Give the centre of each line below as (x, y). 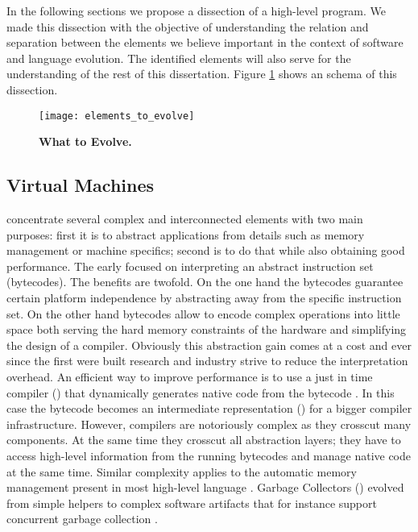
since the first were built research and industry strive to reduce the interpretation (207, 361)
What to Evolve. (85, 141)
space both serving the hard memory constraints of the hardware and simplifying (207, 329)
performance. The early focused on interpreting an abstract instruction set (190, 266)
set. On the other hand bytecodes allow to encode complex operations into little (203, 313)
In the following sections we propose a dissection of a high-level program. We (197, 10)
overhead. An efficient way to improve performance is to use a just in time (190, 376)
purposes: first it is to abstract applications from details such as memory (186, 234)
